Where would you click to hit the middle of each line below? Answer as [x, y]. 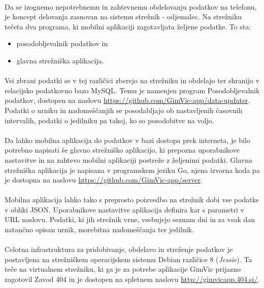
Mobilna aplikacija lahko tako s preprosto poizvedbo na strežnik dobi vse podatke [132, 200]
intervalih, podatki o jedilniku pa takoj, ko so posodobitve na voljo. [109, 120]
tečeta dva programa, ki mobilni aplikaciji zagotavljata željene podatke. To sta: [128, 26]
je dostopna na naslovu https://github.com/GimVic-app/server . [104, 180]
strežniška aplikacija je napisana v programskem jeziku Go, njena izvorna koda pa [132, 170]
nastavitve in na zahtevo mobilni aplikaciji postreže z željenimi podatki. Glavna [128, 159]
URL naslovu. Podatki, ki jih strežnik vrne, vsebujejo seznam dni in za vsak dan [130, 219]
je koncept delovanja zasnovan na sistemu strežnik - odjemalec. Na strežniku [123, 16]
